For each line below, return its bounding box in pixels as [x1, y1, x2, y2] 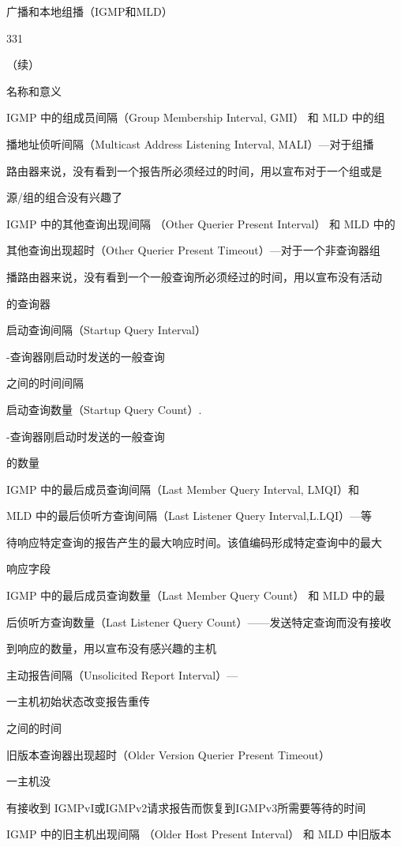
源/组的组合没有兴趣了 [6, 189, 122, 205]
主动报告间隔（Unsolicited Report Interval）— [6, 666, 238, 683]
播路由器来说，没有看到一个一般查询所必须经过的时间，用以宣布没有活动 [6, 268, 382, 284]
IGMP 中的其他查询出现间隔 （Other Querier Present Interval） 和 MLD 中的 [6, 215, 395, 232]
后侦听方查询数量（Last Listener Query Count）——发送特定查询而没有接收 [6, 613, 392, 630]
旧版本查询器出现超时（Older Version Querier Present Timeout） [6, 746, 331, 762]
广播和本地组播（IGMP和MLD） [6, 3, 173, 19]
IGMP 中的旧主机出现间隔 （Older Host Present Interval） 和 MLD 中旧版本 [6, 826, 392, 842]
